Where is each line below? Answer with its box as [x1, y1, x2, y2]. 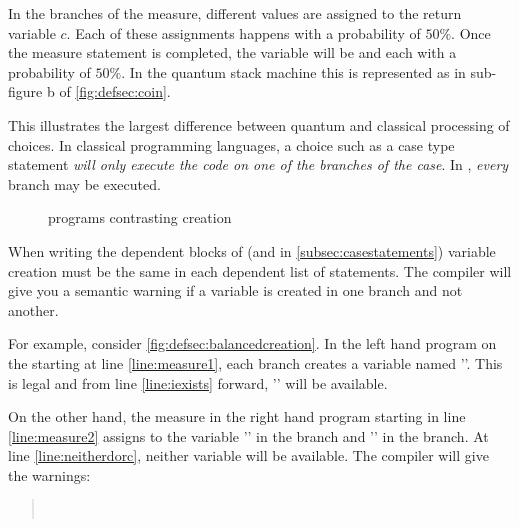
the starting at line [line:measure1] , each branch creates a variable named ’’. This [8, 352, 503, 373]
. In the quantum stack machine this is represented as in [121, 61, 466, 82]
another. [8, 299, 59, 320]
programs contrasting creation [48, 207, 232, 228]
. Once [451, 22, 491, 43]
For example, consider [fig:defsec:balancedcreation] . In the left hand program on [8, 333, 497, 354]
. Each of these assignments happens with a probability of [66, 22, 421, 43]
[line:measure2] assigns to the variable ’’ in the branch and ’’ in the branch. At [8, 425, 489, 446]
